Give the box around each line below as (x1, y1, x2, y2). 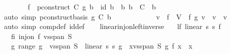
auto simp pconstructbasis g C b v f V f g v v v (4, 11, 227, 21)
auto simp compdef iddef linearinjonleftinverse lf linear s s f (4, 21, 221, 31)
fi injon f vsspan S (11, 30, 72, 41)
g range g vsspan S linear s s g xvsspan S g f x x (11, 40, 192, 51)
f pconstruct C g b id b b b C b (27, 1, 156, 11)
